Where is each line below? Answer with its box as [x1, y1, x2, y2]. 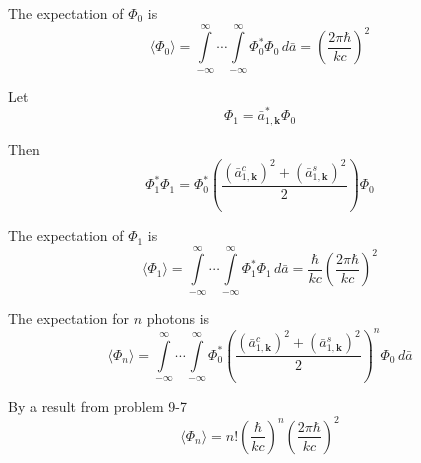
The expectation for [8, 307, 129, 328]
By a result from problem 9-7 [8, 395, 187, 416]
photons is [146, 307, 210, 328]
